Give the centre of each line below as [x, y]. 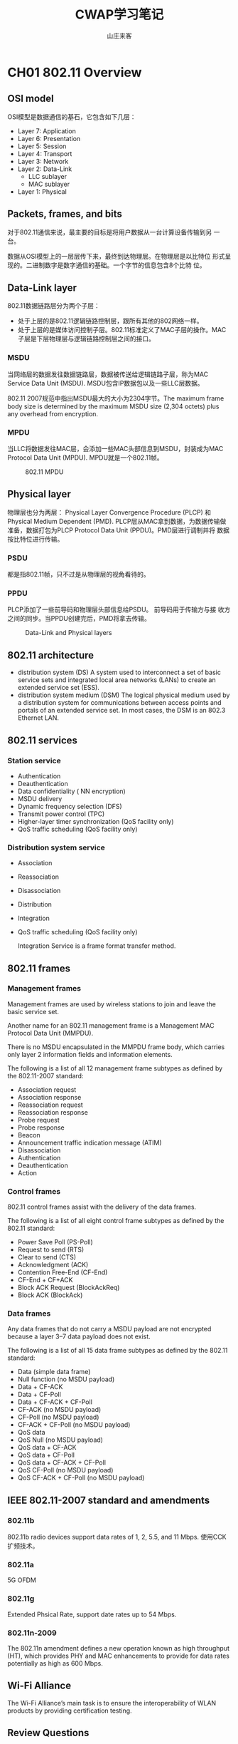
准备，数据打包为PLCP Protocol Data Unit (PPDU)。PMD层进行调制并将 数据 [118, 530]
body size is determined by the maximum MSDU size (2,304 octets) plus [113, 406]
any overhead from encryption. [53, 413]
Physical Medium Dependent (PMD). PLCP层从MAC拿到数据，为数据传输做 [117, 521]
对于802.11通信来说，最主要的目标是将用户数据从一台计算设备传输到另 [110, 232]
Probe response [41, 1128]
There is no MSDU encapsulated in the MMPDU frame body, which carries [116, 1047]
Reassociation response [53, 1112]
